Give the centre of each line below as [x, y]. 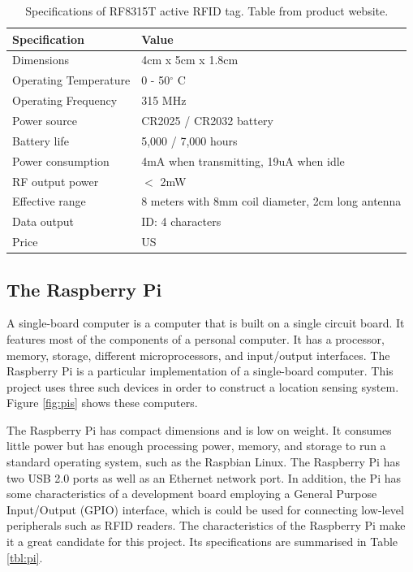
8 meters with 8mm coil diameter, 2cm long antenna [271, 201]
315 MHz [164, 100]
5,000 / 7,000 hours [189, 140]
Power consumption [61, 160]
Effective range [49, 201]
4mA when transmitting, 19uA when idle [243, 160]
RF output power [56, 181]
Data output [43, 221]
